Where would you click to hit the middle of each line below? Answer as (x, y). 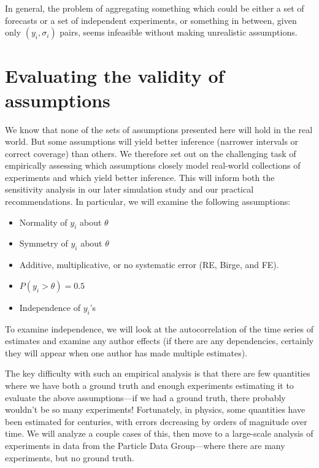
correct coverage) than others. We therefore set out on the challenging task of (151, 153)
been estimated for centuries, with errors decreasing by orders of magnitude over (156, 421)
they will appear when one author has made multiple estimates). (126, 352)
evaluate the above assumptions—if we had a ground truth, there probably (145, 397)
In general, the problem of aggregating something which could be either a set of (155, 8)
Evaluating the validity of (115, 76)
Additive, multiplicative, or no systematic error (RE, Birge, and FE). (149, 265)
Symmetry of (44, 243)
